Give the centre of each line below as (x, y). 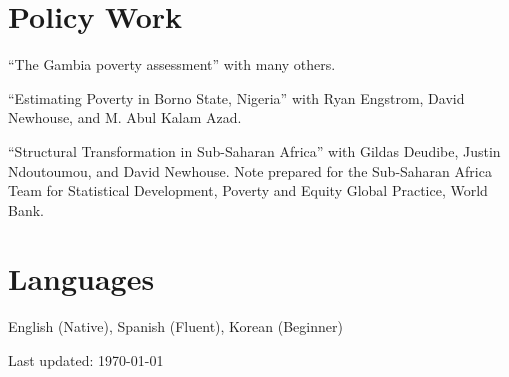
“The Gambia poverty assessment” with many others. (172, 64)
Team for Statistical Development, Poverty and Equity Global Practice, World (248, 190)
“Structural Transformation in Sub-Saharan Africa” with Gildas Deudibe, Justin (254, 150)
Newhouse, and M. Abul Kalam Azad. (125, 117)
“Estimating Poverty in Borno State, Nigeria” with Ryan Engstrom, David (236, 97)
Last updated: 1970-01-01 (86, 360)
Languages (81, 278)
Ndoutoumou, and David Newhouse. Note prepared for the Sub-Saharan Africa (250, 170)
